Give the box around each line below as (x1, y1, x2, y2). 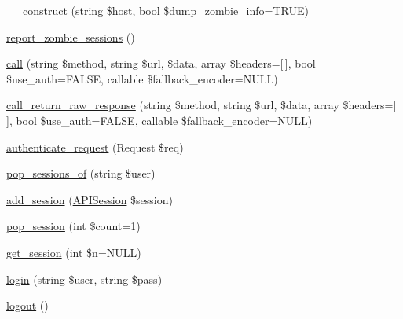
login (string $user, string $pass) (6, 270, 163, 287)
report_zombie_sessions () (6, 28, 135, 45)
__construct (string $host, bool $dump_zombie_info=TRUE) (6, 2, 309, 18)
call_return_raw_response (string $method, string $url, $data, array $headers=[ (6, 97, 397, 113)
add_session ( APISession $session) (6, 191, 173, 207)
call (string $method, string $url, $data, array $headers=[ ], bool (6, 55, 316, 71)
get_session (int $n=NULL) (6, 244, 141, 260)
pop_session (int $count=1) (6, 218, 141, 234)
